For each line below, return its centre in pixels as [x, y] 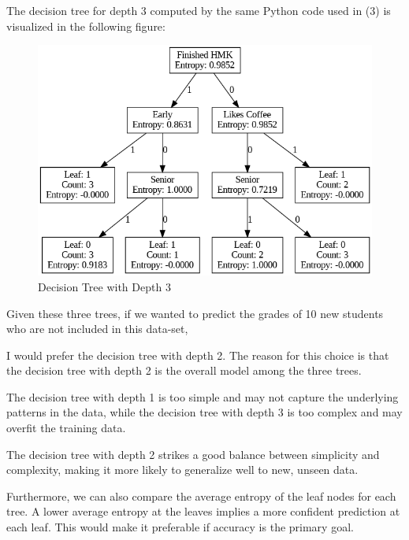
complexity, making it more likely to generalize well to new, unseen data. [182, 470]
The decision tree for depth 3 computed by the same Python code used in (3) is [199, 10]
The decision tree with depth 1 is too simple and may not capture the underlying [203, 396]
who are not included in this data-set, [97, 329]
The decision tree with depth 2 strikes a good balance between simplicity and [193, 454]
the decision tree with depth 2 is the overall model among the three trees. [184, 370]
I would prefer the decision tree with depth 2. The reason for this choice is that [198, 355]
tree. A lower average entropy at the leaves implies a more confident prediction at [203, 511]
